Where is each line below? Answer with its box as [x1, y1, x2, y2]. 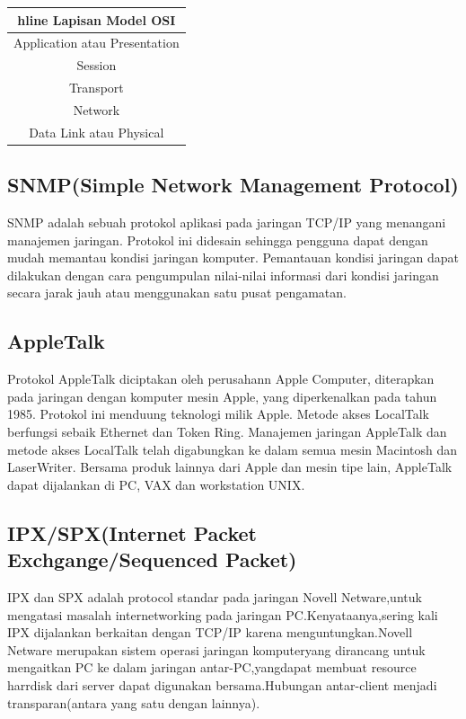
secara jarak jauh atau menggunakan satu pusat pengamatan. [7, 283, 347, 302]
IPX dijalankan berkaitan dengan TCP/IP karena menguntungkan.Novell [7, 623, 413, 642]
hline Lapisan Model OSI [17, 10, 176, 29]
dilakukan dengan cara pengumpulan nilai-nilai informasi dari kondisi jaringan [7, 265, 439, 284]
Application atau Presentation [13, 33, 180, 52]
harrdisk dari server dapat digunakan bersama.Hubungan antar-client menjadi [7, 675, 437, 694]
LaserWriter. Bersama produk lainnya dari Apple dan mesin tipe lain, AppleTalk [7, 457, 453, 476]
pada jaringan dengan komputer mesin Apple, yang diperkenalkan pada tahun [7, 386, 437, 405]
